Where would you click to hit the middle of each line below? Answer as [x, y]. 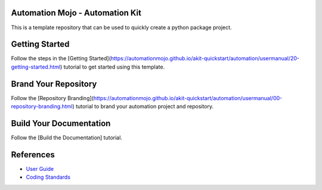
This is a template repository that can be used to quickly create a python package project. [121, 27]
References [33, 155]
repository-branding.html [42, 107]
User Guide [40, 169]
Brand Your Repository [54, 84]
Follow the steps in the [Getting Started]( [61, 58]
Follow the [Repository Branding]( [52, 98]
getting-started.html [36, 67]
